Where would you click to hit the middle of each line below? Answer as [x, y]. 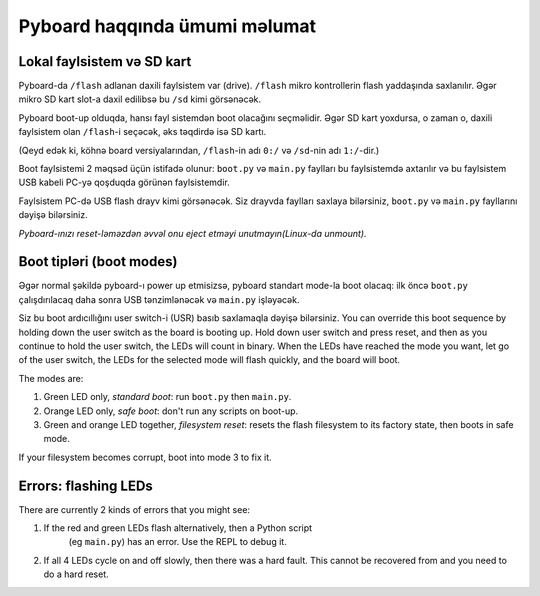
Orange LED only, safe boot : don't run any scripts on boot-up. [171, 411]
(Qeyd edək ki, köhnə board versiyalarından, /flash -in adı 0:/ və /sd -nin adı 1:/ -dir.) [199, 150]
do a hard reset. [76, 574]
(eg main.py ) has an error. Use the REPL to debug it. [177, 542]
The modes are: [51, 378]
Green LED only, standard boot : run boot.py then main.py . [167, 397]
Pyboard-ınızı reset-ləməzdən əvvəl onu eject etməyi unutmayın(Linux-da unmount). [192, 233]
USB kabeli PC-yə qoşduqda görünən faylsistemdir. [124, 182]
